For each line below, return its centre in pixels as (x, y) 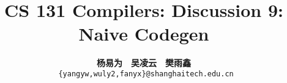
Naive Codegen (144, 34)
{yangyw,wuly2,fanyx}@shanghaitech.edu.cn (146, 74)
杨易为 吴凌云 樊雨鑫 (144, 63)
